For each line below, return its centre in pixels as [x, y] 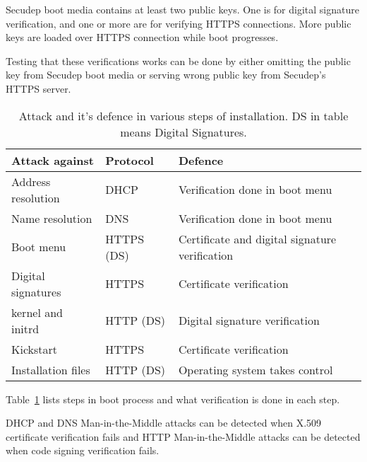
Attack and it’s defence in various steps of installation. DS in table [183, 115]
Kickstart [35, 349]
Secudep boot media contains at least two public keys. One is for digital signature [182, 9]
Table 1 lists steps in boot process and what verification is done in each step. [173, 399]
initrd [25, 328]
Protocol [130, 160]
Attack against [53, 160]
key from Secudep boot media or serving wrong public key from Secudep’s [166, 75]
